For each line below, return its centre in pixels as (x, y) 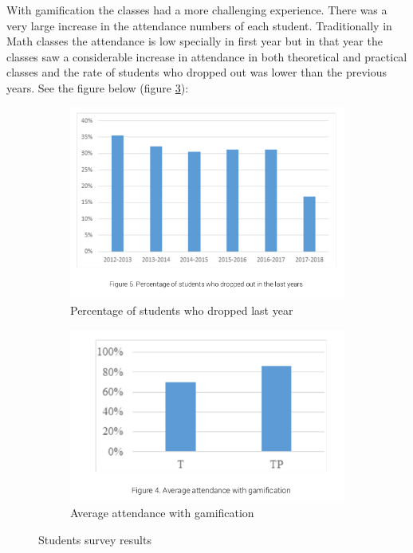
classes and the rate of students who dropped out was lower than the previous (197, 72)
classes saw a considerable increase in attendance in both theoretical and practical (207, 56)
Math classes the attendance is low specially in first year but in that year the (195, 41)
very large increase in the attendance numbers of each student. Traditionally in (199, 25)
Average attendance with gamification (162, 512)
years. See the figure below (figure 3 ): (98, 87)
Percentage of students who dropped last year (182, 310)
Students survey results (95, 539)
